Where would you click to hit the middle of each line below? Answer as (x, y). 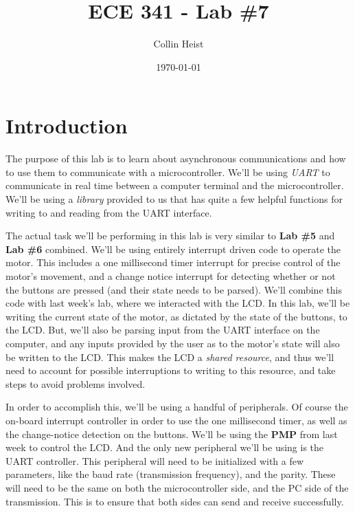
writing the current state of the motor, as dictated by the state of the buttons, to (176, 316)
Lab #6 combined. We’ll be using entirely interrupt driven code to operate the (173, 249)
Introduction (67, 125)
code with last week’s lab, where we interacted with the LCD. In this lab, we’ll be (178, 303)
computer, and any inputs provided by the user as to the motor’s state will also (173, 343)
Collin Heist (179, 44)
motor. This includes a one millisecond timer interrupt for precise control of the (173, 262)
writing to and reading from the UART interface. (109, 212)
